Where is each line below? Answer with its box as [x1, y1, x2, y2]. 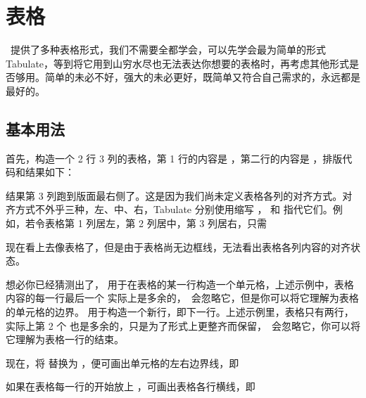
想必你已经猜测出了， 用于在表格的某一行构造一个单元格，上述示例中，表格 [6, 276, 354, 291]
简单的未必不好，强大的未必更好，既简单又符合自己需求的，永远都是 [44, 70, 360, 84]
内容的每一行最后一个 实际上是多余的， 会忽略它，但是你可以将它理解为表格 [6, 290, 359, 305]
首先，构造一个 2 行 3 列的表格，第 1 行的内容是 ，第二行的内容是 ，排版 [6, 150, 343, 165]
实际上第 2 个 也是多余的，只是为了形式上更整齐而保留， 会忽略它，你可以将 [6, 318, 360, 333]
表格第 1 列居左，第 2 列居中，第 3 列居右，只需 [44, 216, 267, 231]
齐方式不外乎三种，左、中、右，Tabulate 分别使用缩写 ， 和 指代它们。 [6, 202, 333, 217]
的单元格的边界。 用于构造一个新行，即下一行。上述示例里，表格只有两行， [6, 304, 354, 319]
